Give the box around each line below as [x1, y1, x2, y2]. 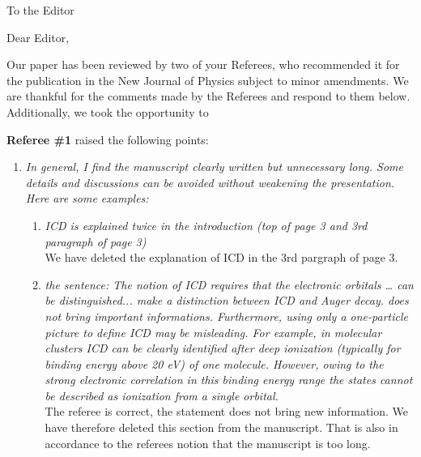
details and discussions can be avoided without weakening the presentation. [25, 173, 395, 190]
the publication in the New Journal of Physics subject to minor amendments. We [6, 71, 409, 88]
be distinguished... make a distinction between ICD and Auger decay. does [45, 292, 409, 309]
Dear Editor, [6, 28, 70, 45]
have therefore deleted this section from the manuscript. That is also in [45, 419, 398, 436]
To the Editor [6, 2, 74, 18]
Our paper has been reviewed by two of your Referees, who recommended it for [6, 56, 400, 73]
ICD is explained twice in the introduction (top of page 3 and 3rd [45, 216, 368, 233]
